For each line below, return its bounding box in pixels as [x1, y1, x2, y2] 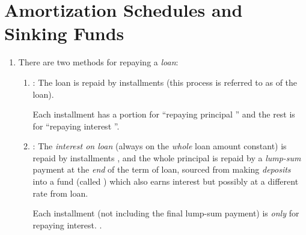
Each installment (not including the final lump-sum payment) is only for [32, 207, 299, 219]
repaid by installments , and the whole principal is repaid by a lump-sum [32, 151, 301, 164]
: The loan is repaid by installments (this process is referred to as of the [32, 76, 298, 88]
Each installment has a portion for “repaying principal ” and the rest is [32, 108, 295, 120]
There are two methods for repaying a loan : [18, 56, 179, 68]
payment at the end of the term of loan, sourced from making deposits [32, 163, 291, 176]
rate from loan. [32, 186, 88, 199]
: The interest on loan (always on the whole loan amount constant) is [32, 140, 287, 152]
